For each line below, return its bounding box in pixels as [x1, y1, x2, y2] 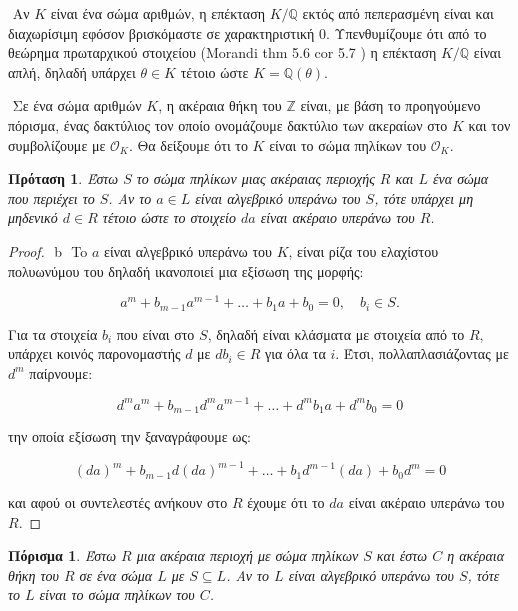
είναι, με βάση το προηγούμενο [300, 95, 481, 116]
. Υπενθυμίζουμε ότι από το [325, 22, 487, 43]
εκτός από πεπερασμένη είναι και [302, 3, 494, 23]
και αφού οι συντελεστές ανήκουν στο [8, 492, 228, 513]
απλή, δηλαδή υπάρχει [8, 61, 136, 82]
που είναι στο [116, 323, 195, 344]
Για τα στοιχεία [8, 323, 98, 344]
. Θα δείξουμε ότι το [128, 134, 248, 155]
